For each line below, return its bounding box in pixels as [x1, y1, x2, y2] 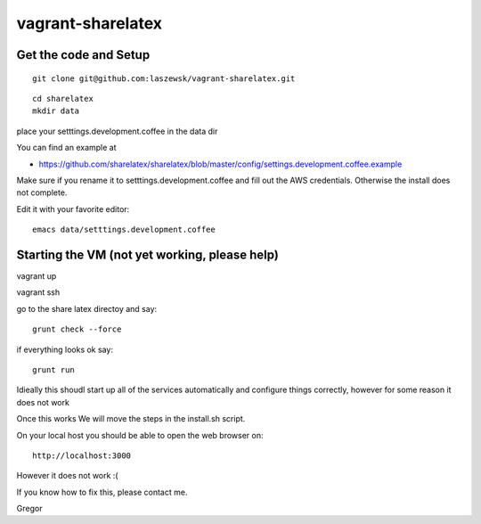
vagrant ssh [16, 287, 61, 298]
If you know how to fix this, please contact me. [16, 487, 188, 497]
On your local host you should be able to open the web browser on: [16, 430, 264, 440]
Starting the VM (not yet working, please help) [16, 247, 280, 262]
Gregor [16, 504, 43, 514]
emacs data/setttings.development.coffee [32, 225, 216, 235]
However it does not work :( [16, 471, 118, 481]
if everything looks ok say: [16, 344, 113, 355]
